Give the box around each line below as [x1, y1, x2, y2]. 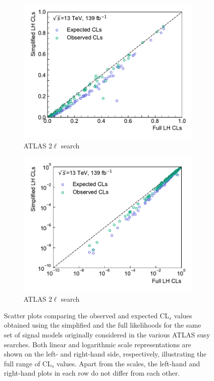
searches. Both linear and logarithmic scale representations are [4, 339, 191, 349]
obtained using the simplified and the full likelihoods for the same [4, 320, 201, 330]
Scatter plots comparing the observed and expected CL [4, 310, 169, 320]
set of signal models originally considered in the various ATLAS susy [4, 329, 210, 339]
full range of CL [4, 358, 52, 368]
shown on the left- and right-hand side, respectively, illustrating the [4, 349, 207, 359]
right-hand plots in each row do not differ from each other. [4, 368, 180, 378]
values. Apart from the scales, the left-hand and [56, 358, 200, 368]
